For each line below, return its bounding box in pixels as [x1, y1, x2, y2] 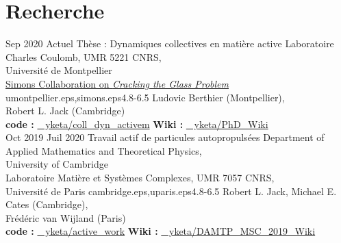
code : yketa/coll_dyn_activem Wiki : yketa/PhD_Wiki [5, 116, 268, 131]
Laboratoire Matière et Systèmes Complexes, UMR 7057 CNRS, [5, 170, 275, 185]
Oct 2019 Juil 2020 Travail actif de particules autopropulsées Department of [5, 130, 325, 144]
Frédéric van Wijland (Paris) [5, 210, 126, 225]
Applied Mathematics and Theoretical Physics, [5, 143, 202, 157]
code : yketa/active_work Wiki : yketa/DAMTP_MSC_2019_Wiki [5, 224, 316, 238]
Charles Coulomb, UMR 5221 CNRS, [5, 49, 162, 64]
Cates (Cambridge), [5, 197, 88, 212]
